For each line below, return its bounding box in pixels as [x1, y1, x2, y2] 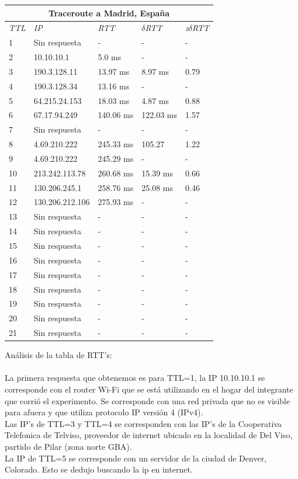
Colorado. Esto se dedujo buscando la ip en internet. [5, 463, 193, 475]
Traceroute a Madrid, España [48, 6, 170, 19]
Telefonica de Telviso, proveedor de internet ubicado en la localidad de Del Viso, [5, 429, 293, 441]
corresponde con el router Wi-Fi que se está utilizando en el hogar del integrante [5, 383, 293, 395]
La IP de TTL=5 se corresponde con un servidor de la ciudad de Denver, [5, 452, 267, 464]
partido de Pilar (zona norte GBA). [5, 440, 132, 452]
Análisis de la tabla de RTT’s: [5, 349, 112, 361]
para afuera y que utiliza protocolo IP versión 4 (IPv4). [5, 406, 203, 418]
